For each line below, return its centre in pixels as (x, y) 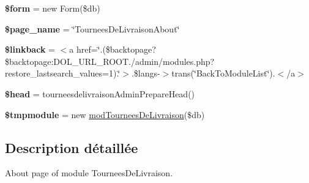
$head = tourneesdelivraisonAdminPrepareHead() (100, 93)
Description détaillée (72, 147)
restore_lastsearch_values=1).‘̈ (63, 73)
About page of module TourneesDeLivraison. (89, 173)
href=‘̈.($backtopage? (116, 49)
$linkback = (30, 49)
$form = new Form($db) (53, 8)
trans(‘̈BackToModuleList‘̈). (223, 73)
